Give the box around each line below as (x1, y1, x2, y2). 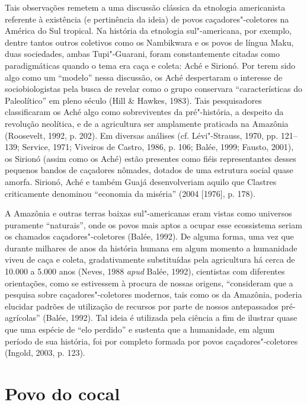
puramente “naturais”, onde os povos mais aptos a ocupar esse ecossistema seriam (5, 218, 302, 231)
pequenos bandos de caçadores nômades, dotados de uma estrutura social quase (5, 164, 293, 176)
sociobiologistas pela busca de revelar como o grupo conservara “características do (5, 82, 303, 95)
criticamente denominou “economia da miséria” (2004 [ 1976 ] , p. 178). (5, 187, 255, 199)
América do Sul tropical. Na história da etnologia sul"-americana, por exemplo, (5, 24, 292, 37)
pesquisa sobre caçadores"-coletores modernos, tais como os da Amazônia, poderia (5, 288, 302, 301)
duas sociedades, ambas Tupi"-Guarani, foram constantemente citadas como (5, 47, 280, 60)
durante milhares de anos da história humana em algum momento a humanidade (5, 241, 298, 254)
